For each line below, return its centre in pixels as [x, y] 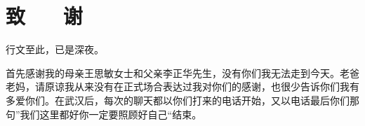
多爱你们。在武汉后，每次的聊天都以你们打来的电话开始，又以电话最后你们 [178, 100]
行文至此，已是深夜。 [55, 49]
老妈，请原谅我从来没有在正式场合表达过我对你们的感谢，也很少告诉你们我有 [182, 86]
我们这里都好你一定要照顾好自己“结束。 [111, 114]
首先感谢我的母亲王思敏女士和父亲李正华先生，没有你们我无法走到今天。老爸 [182, 72]
